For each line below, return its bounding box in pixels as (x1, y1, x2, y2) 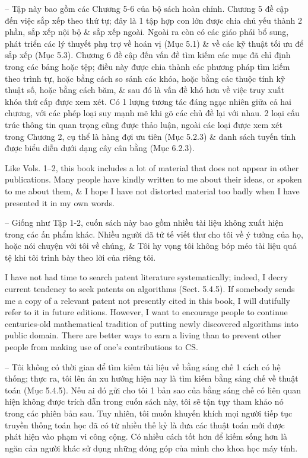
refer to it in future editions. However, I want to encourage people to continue (5, 306, 288, 318)
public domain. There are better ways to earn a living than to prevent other (5, 329, 281, 341)
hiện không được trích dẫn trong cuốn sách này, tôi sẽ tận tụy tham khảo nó (5, 395, 284, 408)
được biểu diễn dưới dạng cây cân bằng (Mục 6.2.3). (5, 142, 195, 154)
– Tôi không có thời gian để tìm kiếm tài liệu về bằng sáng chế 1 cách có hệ (5, 360, 281, 373)
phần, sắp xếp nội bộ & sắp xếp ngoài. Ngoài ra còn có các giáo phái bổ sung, (5, 25, 289, 38)
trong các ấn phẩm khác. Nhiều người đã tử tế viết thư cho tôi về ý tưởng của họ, (5, 228, 303, 240)
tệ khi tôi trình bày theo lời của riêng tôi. (5, 251, 156, 263)
